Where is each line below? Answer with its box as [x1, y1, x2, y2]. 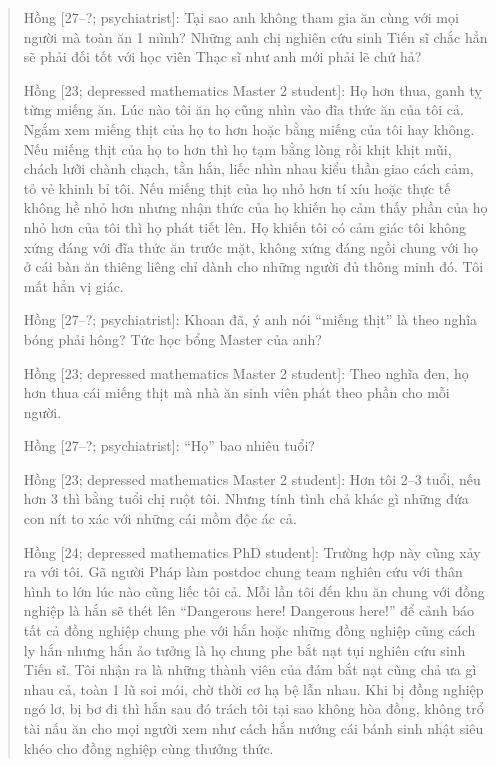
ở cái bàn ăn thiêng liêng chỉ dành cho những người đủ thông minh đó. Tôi [23, 256, 484, 277]
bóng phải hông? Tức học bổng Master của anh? [23, 328, 322, 349]
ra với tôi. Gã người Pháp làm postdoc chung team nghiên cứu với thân [23, 561, 463, 582]
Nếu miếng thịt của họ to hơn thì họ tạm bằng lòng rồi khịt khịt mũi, [23, 138, 452, 159]
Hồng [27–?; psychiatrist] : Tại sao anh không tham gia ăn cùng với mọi [23, 7, 459, 27]
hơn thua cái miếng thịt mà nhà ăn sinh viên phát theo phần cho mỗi [23, 382, 450, 403]
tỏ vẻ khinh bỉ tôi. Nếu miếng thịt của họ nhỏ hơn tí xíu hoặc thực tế [23, 177, 451, 198]
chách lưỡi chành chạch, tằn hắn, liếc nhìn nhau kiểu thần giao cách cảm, [23, 158, 474, 179]
